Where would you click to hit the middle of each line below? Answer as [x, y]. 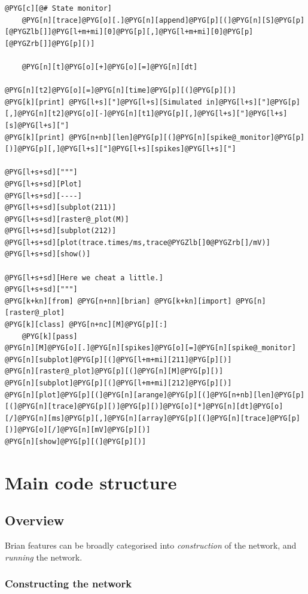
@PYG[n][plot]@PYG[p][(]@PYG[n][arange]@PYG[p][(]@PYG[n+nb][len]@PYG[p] [155, 395]
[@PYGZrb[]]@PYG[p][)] [50, 43]
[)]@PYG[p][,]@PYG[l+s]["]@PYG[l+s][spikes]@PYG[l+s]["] [121, 149]
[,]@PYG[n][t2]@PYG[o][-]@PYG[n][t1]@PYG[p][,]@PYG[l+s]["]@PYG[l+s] [146, 114]
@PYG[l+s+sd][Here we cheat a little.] [84, 278]
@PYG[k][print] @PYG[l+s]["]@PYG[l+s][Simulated [103, 102]
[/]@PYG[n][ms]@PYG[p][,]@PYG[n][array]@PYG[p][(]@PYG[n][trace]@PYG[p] [153, 418]
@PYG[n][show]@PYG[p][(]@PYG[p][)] [76, 441]
